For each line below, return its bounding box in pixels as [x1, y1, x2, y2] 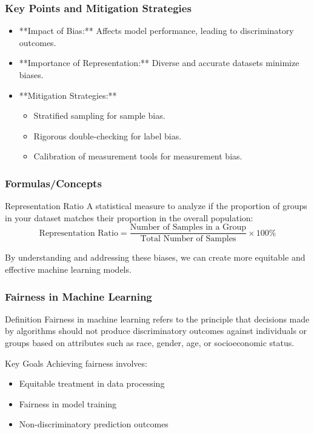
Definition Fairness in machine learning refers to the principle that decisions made [5, 312, 310, 325]
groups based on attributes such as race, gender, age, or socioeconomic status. [5, 336, 295, 349]
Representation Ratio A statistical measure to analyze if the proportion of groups [5, 199, 307, 212]
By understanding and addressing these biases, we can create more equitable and [5, 251, 306, 264]
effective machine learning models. [5, 263, 132, 276]
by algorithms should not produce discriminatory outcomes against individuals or [5, 324, 307, 337]
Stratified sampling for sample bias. [33, 109, 165, 122]
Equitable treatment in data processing [19, 377, 165, 390]
